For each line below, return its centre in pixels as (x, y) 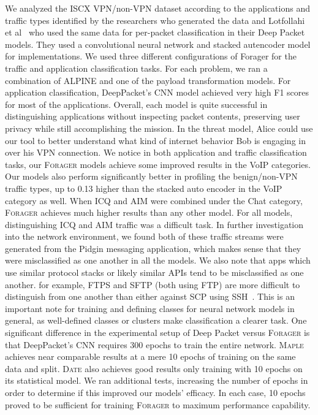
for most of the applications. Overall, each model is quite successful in (136, 104)
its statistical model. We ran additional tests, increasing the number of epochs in (157, 380)
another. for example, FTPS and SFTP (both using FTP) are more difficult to (153, 284)
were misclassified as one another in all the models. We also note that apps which (158, 260)
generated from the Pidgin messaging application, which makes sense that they (153, 248)
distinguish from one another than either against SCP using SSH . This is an (150, 296)
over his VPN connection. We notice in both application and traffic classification (156, 152)
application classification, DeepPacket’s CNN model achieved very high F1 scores (157, 92)
